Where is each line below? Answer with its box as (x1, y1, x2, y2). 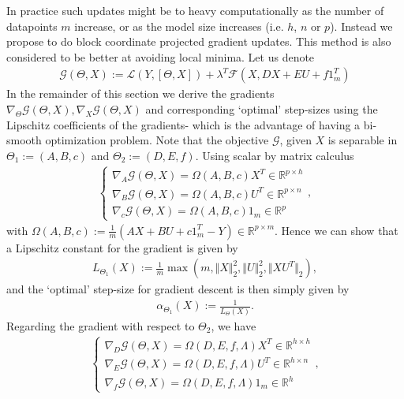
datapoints (6, 17, 58, 34)
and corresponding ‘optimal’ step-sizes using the (145, 101, 378, 117)
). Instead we (330, 17, 393, 34)
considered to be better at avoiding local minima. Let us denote (6, 48, 315, 65)
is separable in (327, 132, 398, 148)
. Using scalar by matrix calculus (195, 147, 354, 163)
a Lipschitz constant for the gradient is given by (6, 239, 238, 255)
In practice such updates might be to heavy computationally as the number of (6, 2, 384, 18)
